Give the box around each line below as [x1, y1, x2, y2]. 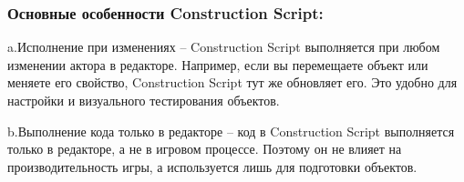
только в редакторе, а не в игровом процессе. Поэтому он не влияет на [7, 139, 402, 158]
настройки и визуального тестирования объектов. [7, 91, 280, 109]
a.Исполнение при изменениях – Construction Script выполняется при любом [7, 37, 440, 56]
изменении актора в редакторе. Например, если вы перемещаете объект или [7, 55, 428, 74]
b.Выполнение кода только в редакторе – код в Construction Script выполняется [7, 121, 455, 140]
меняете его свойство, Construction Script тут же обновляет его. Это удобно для [7, 73, 458, 92]
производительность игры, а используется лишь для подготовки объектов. [7, 157, 418, 176]
